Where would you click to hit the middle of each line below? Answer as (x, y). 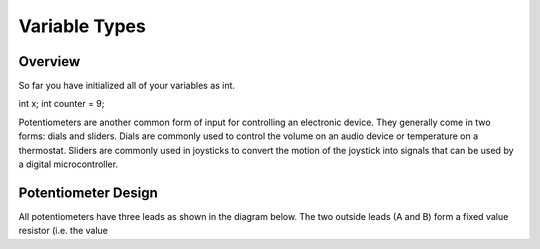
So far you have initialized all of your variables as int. (126, 86)
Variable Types (82, 26)
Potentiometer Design (88, 192)
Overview (49, 61)
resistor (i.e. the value (63, 231)
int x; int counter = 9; (61, 104)
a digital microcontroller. (68, 164)
